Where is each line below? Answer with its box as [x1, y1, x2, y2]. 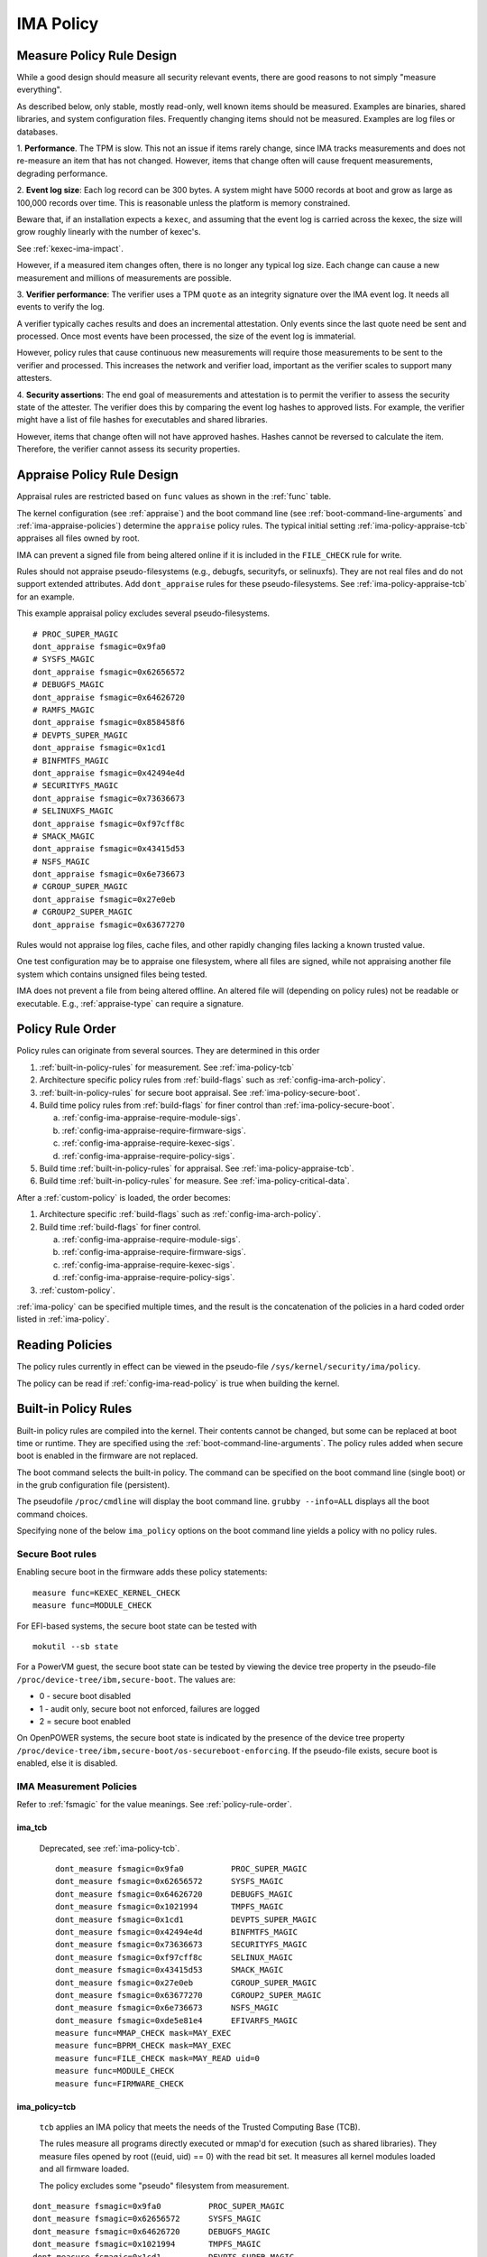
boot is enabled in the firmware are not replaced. [16, 1450, 198, 1462]
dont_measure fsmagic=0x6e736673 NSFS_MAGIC [55, 2002, 280, 2013]
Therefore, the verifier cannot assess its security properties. [16, 443, 241, 455]
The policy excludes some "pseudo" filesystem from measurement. [39, 2180, 289, 2191]
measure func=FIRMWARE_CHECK [55, 2078, 184, 2089]
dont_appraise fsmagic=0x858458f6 [32, 718, 185, 728]
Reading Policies [16, 1337, 113, 1353]
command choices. [16, 1509, 88, 1519]
